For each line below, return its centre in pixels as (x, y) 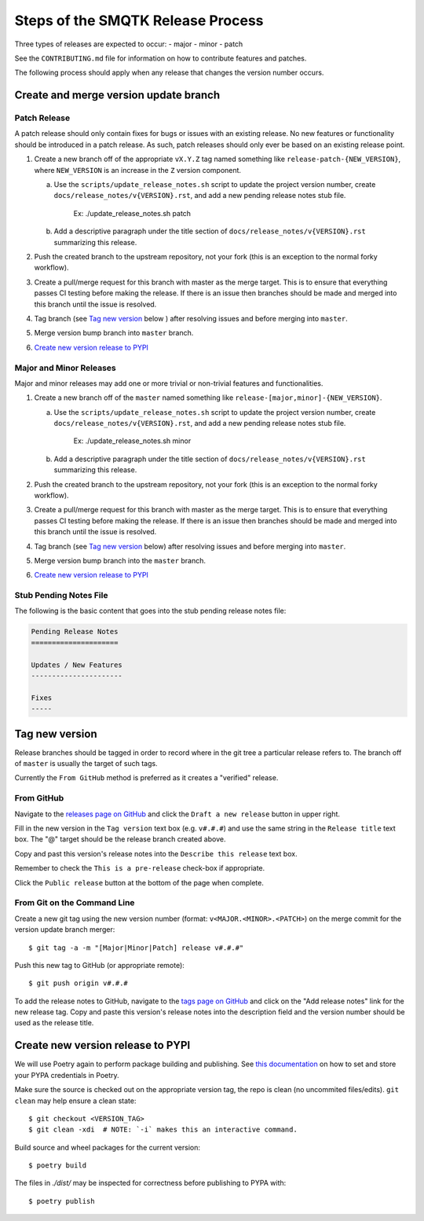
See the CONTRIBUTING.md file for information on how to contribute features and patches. (161, 58)
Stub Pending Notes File (61, 596)
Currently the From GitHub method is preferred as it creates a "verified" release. (146, 778)
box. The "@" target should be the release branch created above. (120, 839)
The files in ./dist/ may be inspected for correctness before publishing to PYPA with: (150, 1183)
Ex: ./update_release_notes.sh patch (132, 213)
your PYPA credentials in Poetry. (67, 1075)
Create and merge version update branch (117, 95)
